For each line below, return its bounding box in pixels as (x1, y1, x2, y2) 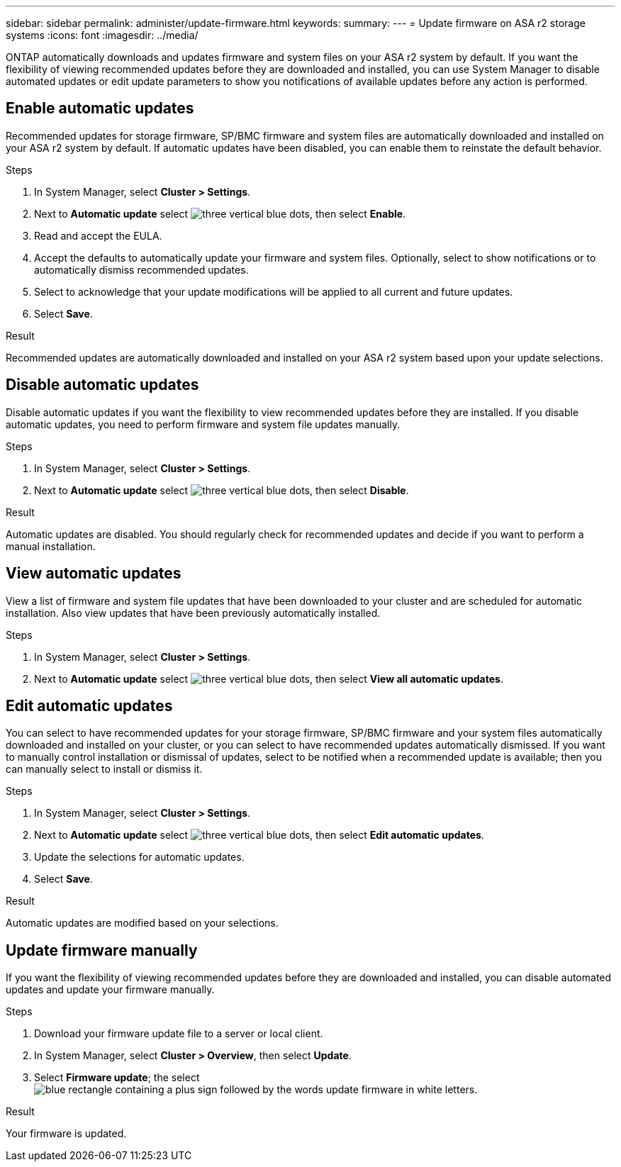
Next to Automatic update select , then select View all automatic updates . (34, 672, 503, 685)
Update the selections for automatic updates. (34, 851, 245, 864)
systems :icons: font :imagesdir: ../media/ (6, 29, 198, 41)
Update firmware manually (6, 941, 198, 959)
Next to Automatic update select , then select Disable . (34, 484, 409, 496)
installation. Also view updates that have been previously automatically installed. (6, 606, 381, 619)
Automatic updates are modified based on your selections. (6, 917, 279, 929)
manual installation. (6, 540, 96, 552)
